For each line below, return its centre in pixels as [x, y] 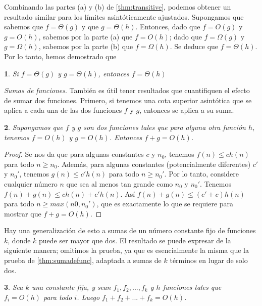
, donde [19, 240]
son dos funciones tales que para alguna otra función [165, 127]
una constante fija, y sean [71, 287]
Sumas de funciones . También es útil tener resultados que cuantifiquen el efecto [127, 90]
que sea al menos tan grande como [120, 183]
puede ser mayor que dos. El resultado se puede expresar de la [135, 240]
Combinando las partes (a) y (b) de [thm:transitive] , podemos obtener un [118, 7]
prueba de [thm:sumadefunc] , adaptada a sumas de [83, 260]
